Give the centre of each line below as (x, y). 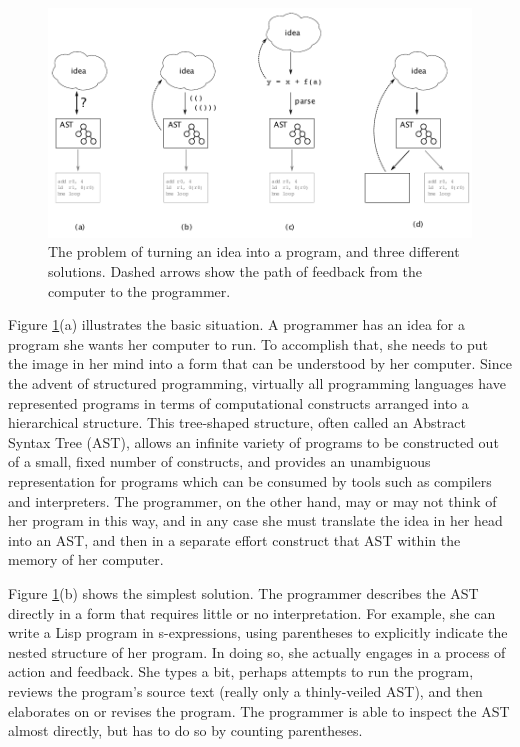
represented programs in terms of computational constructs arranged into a (238, 402)
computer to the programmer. (139, 290)
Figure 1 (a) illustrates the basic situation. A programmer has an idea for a (236, 324)
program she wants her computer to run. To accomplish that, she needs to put (248, 343)
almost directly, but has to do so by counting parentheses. (185, 730)
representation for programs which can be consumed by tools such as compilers (250, 481)
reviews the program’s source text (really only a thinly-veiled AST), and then (245, 690)
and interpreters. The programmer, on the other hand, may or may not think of (252, 500)
